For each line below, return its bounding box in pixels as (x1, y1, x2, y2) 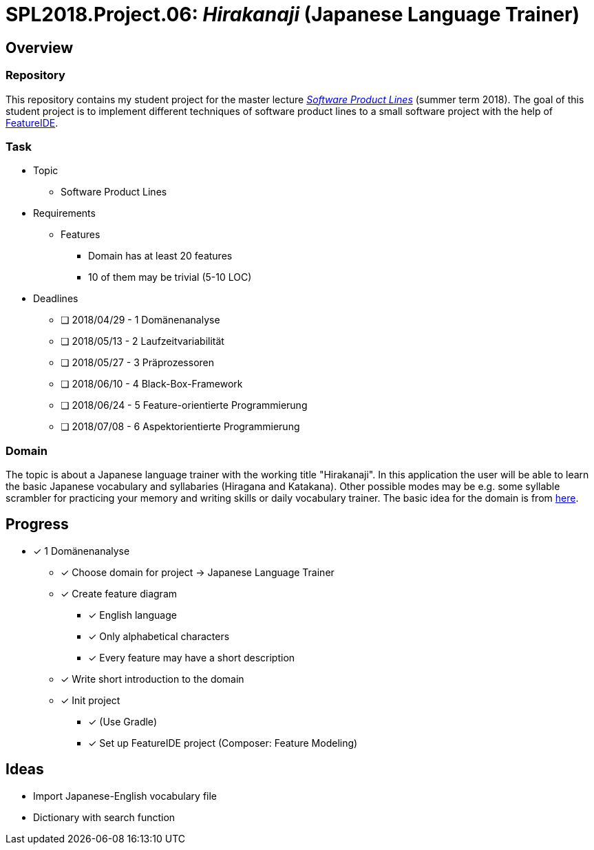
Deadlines (33, 293, 78, 305)
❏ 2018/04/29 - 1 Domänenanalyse (61, 314, 220, 326)
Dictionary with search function (33, 811, 176, 823)
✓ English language (88, 608, 177, 621)
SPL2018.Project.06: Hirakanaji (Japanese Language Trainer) (6, 3, 580, 26)
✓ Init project (61, 694, 120, 706)
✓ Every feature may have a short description (88, 651, 295, 663)
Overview (6, 39, 74, 56)
